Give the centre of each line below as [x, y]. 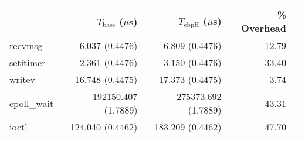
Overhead [264, 28]
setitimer [28, 62]
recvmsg [26, 45]
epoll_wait [32, 103]
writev [23, 79]
